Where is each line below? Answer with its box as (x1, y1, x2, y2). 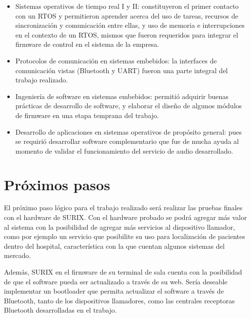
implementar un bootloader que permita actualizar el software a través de (4, 286, 224, 296)
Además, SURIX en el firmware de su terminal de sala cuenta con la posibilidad (4, 267, 242, 277)
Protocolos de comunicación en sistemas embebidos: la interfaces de (15, 55, 217, 65)
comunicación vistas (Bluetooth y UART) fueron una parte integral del (15, 65, 228, 75)
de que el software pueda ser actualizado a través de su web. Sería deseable (4, 276, 228, 286)
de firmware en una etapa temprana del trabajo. (15, 110, 159, 120)
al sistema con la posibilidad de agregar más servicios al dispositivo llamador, (4, 221, 235, 232)
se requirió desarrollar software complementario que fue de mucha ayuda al (15, 136, 239, 146)
